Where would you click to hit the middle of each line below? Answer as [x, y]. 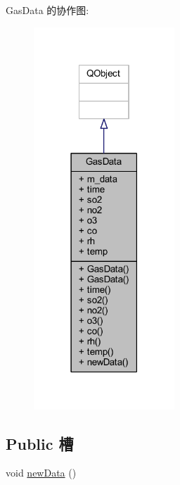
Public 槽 [40, 443]
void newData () [41, 473]
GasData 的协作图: [47, 10]
